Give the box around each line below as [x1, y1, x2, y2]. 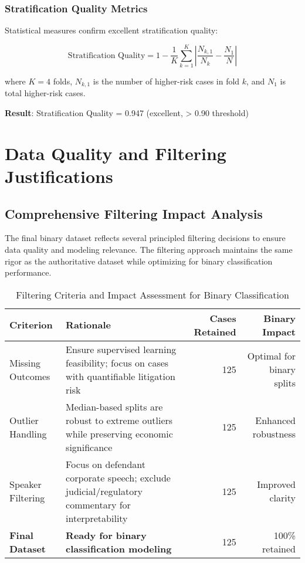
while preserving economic [66, 426, 173, 440]
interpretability [66, 511, 128, 525]
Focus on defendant [66, 457, 145, 471]
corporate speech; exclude [66, 470, 171, 484]
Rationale [66, 318, 111, 332]
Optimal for [247, 349, 296, 363]
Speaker [9, 477, 42, 491]
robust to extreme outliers [66, 413, 173, 427]
